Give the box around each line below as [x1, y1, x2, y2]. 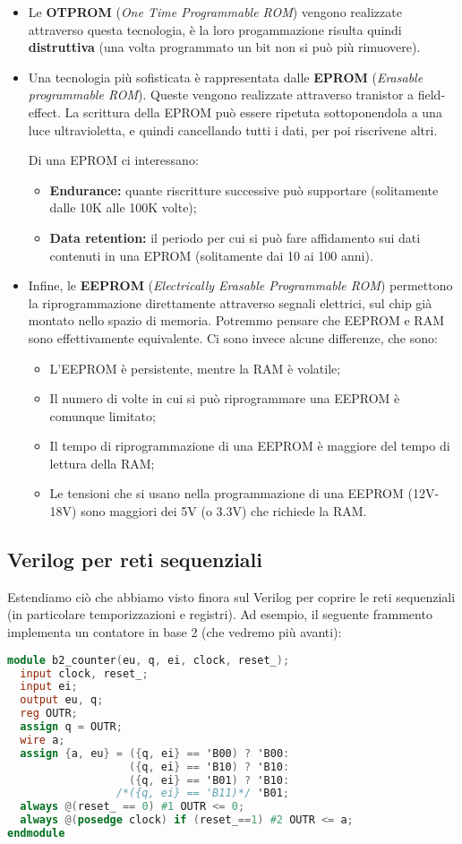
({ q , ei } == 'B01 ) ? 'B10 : [129, 773, 290, 787]
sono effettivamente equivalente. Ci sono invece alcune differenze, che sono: [28, 328, 438, 347]
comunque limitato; [49, 406, 156, 425]
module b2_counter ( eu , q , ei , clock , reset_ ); [7, 653, 290, 667]
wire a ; [20, 733, 65, 746]
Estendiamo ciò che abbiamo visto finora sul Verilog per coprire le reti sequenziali [7, 587, 456, 606]
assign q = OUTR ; [20, 720, 123, 734]
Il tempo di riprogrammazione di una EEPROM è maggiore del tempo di [49, 436, 450, 455]
